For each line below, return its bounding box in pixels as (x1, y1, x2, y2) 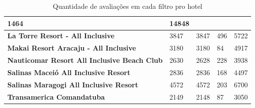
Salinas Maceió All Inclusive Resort (7, 67, 131, 77)
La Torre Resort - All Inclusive (7, 30, 114, 41)
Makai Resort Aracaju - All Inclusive (7, 43, 136, 53)
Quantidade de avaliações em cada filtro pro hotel (53, 1, 202, 11)
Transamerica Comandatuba (7, 91, 105, 102)
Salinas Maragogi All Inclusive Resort (7, 79, 139, 89)
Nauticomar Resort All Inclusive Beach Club (7, 55, 163, 65)
